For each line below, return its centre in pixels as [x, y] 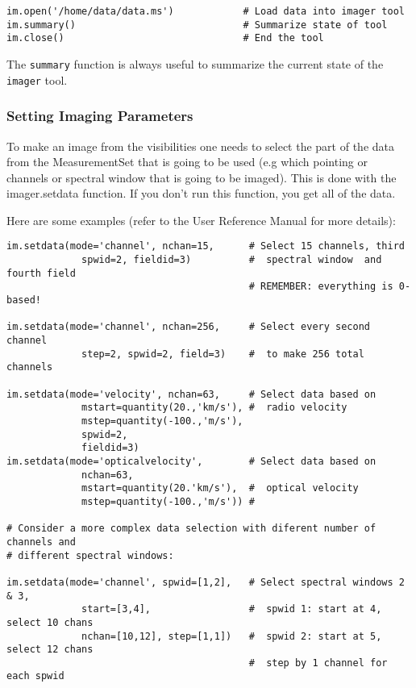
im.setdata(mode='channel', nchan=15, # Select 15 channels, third [206, 246]
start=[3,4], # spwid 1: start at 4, [232, 609]
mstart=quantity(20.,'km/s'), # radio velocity [214, 408]
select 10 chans [50, 622]
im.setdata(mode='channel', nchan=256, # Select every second [189, 327]
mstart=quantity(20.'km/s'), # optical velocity [220, 488]
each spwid [35, 676]
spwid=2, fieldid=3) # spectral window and [232, 260]
